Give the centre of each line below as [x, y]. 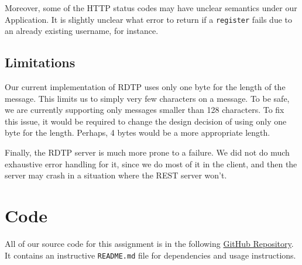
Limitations [40, 62]
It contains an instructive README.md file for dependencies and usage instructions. [150, 255]
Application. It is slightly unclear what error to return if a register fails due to [149, 19]
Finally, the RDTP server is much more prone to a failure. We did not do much [147, 152]
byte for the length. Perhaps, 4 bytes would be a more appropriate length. [138, 132]
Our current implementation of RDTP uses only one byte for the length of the [145, 87]
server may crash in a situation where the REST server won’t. [116, 175]
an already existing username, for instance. [82, 31]
